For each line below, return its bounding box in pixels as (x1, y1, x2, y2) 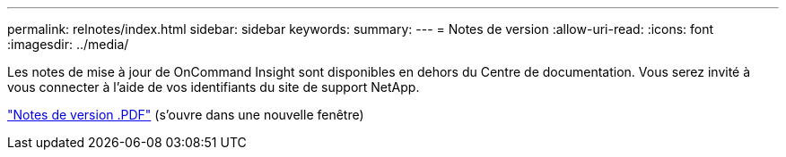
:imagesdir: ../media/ (7, 37, 129, 52)
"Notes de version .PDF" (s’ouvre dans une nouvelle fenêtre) (7, 107, 364, 122)
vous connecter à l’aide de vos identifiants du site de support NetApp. (7, 79, 420, 95)
